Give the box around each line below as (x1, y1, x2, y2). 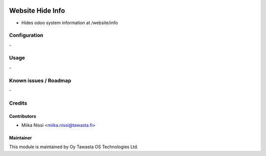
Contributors (9, 113, 36, 119)
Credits (9, 99, 27, 106)
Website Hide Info (9, 6, 65, 15)
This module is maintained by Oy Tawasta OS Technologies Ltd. (9, 144, 138, 150)
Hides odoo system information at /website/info (21, 20, 118, 26)
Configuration (9, 32, 44, 39)
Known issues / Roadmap (9, 77, 71, 84)
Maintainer (9, 135, 32, 141)
